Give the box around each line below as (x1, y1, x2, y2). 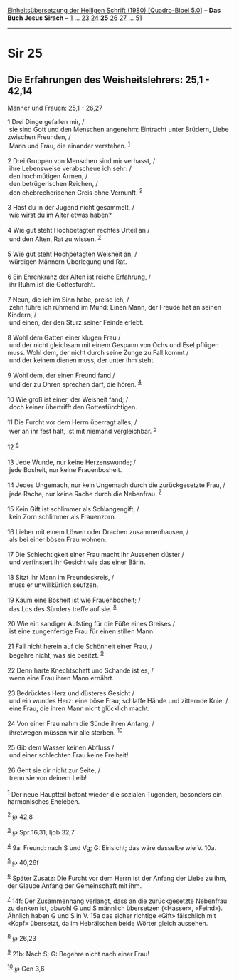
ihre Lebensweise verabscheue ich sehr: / (9, 164, 132, 173)
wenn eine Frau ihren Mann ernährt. (9, 673, 115, 682)
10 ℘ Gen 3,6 (7, 963, 45, 973)
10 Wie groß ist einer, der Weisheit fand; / (7, 395, 129, 404)
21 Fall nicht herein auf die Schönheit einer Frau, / (7, 642, 153, 651)
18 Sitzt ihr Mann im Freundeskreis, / (7, 573, 115, 581)
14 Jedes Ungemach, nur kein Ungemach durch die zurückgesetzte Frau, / (7, 481, 225, 489)
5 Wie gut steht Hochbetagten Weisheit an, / (7, 250, 137, 258)
